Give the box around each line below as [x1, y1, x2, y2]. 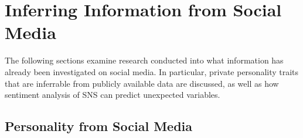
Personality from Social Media [5, 117, 193, 135]
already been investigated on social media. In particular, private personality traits [5, 65, 299, 77]
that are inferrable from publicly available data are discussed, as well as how [5, 77, 279, 89]
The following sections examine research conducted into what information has [5, 54, 284, 66]
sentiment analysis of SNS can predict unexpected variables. [5, 89, 220, 101]
